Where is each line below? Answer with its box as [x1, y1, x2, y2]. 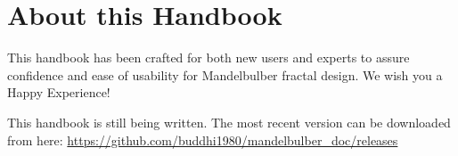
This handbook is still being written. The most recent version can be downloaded [7, 112, 451, 131]
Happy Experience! [7, 83, 110, 102]
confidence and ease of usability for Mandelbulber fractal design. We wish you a [7, 65, 443, 84]
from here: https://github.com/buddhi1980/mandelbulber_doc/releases [7, 130, 398, 149]
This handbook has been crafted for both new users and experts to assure [7, 48, 410, 67]
